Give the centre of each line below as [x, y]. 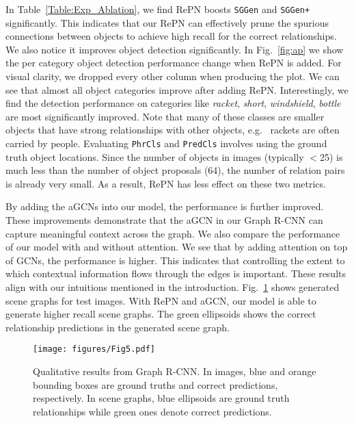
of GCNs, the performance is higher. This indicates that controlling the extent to [175, 260]
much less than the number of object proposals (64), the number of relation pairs [175, 170]
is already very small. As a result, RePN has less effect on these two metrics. [166, 183]
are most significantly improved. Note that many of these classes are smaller [165, 116]
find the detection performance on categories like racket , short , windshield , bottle [173, 103]
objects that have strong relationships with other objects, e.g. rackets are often [173, 130]
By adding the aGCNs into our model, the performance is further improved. [165, 206]
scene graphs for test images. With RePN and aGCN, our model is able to [161, 300]
